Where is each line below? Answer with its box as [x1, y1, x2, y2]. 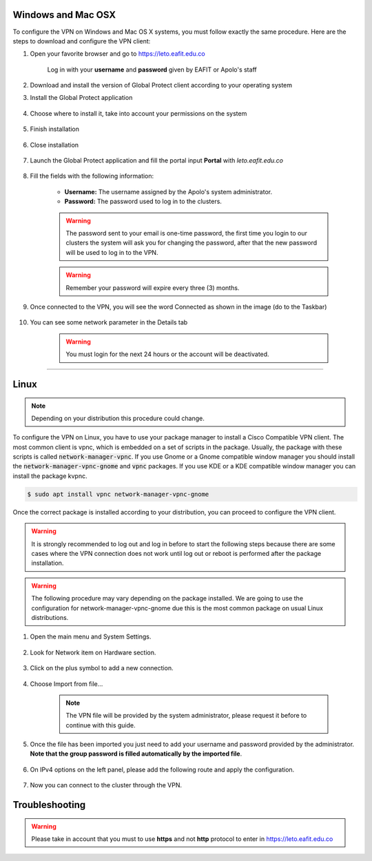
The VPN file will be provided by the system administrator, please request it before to [65, 712, 307, 720]
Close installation [30, 141, 79, 149]
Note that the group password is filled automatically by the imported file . [30, 749, 242, 758]
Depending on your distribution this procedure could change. [31, 414, 205, 422]
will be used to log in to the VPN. [65, 248, 158, 256]
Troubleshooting [12, 799, 86, 811]
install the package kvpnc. [12, 472, 87, 480]
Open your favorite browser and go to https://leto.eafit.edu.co [30, 50, 206, 58]
